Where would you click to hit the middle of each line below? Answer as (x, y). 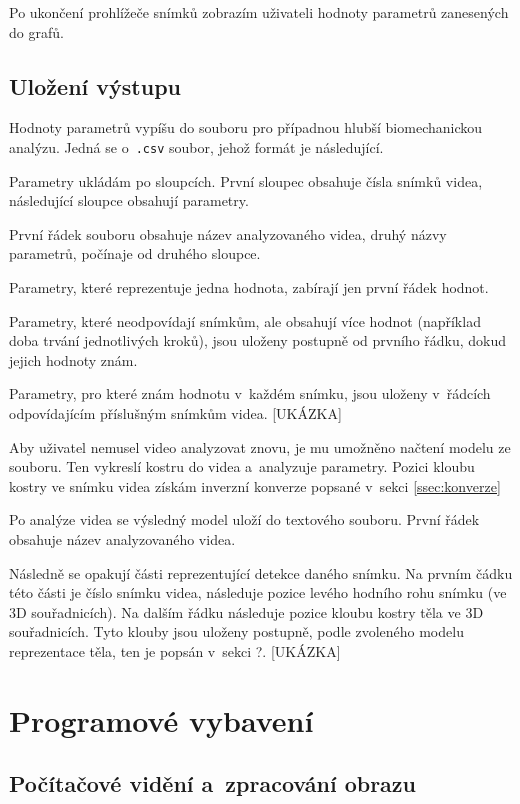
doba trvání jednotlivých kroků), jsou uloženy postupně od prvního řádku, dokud (258, 340)
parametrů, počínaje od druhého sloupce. (135, 253)
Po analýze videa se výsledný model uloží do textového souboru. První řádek (244, 519)
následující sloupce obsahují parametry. (129, 200)
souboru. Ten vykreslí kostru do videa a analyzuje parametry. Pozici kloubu (242, 466)
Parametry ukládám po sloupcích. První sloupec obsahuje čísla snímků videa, (246, 180)
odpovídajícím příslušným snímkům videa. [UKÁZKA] (175, 412)
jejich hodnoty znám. (73, 359)
